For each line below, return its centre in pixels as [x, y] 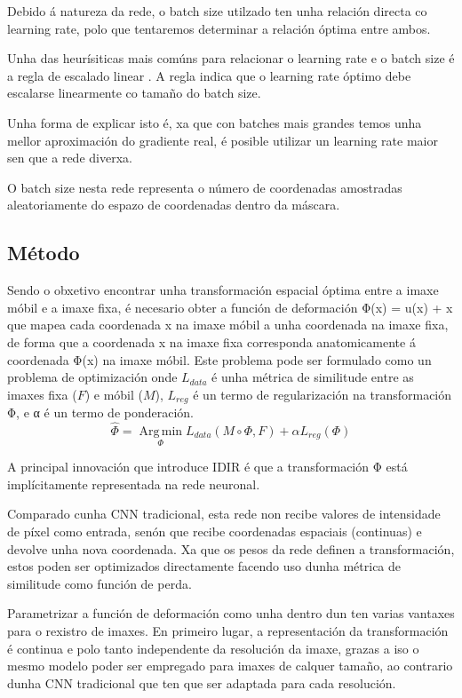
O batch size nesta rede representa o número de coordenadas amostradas [205, 187]
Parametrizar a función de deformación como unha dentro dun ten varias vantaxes [231, 613]
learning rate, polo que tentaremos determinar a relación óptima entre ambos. [219, 28]
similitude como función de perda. [100, 583]
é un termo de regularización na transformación [323, 394]
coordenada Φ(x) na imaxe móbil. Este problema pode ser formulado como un [219, 359]
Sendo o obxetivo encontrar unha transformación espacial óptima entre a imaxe [223, 290]
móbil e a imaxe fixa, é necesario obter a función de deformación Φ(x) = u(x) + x [230, 307]
